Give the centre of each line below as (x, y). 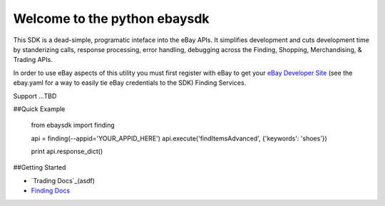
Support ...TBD (35, 96)
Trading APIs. (33, 60)
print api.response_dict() (67, 151)
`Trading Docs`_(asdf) (63, 180)
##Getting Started (40, 168)
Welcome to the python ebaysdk (111, 19)
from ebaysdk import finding (73, 125)
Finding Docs (51, 191)
